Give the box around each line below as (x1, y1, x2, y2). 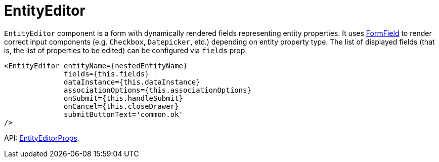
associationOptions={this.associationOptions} (64, 86, 251, 94)
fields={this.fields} (64, 69, 149, 78)
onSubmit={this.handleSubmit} (64, 94, 184, 102)
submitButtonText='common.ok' (64, 110, 184, 118)
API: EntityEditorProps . (4, 133, 79, 142)
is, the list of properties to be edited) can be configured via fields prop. (4, 46, 247, 55)
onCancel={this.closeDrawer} (64, 102, 179, 110)
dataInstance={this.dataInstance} (64, 77, 200, 86)
